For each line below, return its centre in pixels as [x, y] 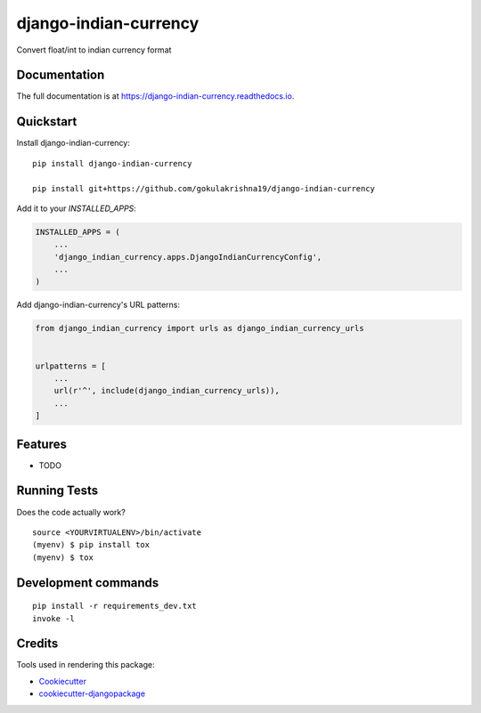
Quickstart [47, 122]
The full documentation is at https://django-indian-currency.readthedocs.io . [155, 96]
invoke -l [53, 618]
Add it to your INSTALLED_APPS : [77, 208]
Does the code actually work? [71, 512]
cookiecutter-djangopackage [92, 693]
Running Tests [57, 491]
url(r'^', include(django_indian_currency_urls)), [167, 391]
